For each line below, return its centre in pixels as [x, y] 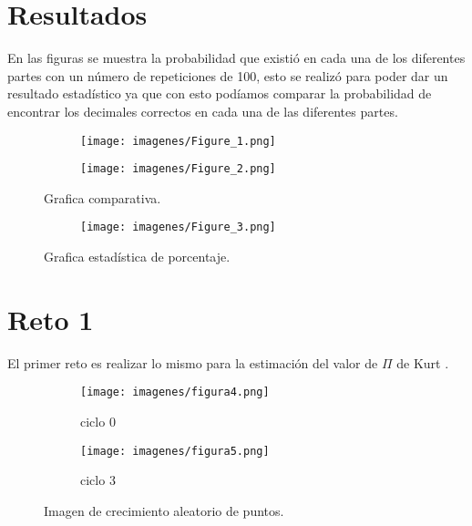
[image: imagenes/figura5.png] [175, 451]
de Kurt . [423, 362]
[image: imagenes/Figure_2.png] [178, 169]
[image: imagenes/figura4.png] [175, 392]
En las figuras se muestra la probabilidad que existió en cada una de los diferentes [236, 58]
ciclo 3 [98, 480]
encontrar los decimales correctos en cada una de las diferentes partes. [203, 111]
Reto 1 [51, 319]
